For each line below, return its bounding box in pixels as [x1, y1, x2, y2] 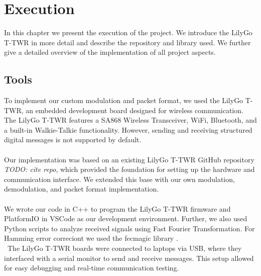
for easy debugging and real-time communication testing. [4, 262, 179, 273]
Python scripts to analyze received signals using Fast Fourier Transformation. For [4, 223, 255, 233]
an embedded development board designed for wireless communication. [26, 105, 243, 115]
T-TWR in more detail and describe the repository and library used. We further [4, 37, 251, 47]
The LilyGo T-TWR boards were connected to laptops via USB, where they [7, 243, 242, 253]
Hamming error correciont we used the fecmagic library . [4, 233, 178, 243]
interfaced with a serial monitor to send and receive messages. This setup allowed [4, 252, 254, 263]
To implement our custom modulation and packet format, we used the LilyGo [4, 95, 243, 106]
